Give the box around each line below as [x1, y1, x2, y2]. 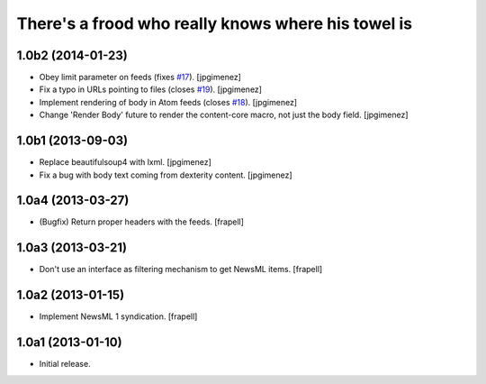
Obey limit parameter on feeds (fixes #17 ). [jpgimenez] [39, 72, 242, 83]
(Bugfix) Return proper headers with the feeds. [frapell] [39, 216, 245, 227]
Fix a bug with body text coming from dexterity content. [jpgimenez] [39, 169, 292, 180]
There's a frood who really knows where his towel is [16, 14, 413, 33]
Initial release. [39, 359, 91, 370]
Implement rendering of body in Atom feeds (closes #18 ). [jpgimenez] [39, 96, 297, 107]
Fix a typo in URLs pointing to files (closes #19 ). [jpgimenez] [39, 84, 263, 95]
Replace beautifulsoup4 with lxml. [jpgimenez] [39, 157, 211, 168]
